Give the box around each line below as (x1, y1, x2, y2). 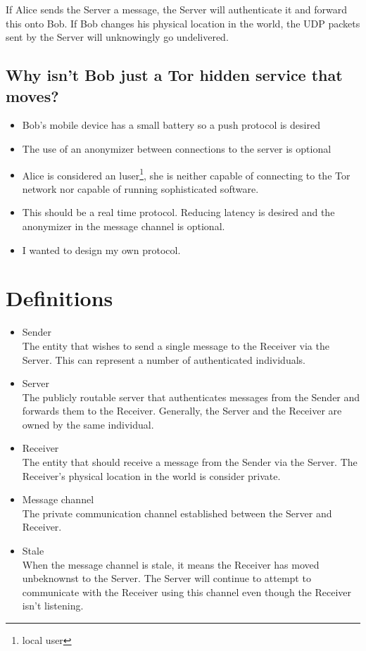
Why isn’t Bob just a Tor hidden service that (6, 64, 343, 86)
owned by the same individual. (22, 417, 154, 431)
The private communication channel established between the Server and (22, 505, 332, 520)
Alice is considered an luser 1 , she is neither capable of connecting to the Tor (22, 165, 351, 182)
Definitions (6, 284, 113, 312)
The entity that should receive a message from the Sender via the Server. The (22, 455, 358, 469)
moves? (6, 84, 59, 106)
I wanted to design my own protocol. (22, 242, 181, 257)
